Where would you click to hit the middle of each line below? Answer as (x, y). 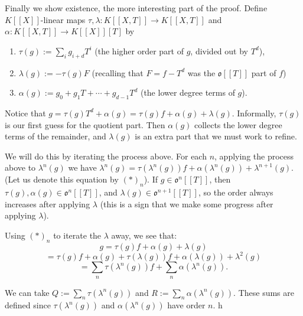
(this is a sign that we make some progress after (187, 203)
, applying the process (254, 156)
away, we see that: (144, 235)
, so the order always (236, 192)
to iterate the (77, 235)
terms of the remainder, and (56, 136)
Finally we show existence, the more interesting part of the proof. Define (136, 8)
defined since (28, 305)
